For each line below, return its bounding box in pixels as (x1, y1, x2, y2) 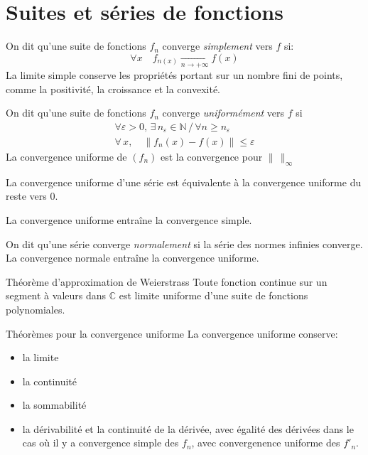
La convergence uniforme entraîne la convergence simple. (6, 212, 252, 227)
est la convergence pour (160, 149, 263, 164)
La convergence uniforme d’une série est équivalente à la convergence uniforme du (6, 174, 362, 189)
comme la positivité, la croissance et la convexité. (6, 81, 220, 96)
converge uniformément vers (162, 105, 285, 120)
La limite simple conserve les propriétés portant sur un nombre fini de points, (6, 68, 343, 82)
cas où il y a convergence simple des (22, 435, 179, 450)
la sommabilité (22, 397, 87, 412)
